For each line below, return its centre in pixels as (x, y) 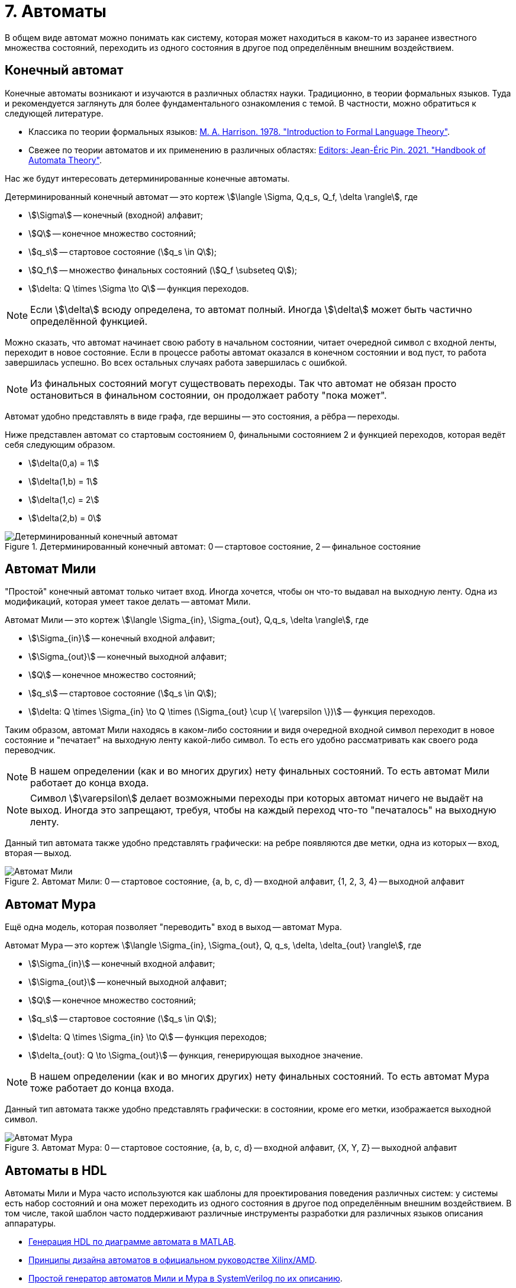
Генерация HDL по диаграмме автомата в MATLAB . (132, 1242)
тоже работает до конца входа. (102, 1088)
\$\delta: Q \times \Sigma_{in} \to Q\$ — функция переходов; (148, 1037)
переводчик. (30, 750)
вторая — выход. (38, 853)
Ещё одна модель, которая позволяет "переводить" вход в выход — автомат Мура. (173, 927)
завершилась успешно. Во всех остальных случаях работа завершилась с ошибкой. (176, 362)
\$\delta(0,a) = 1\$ (64, 463)
